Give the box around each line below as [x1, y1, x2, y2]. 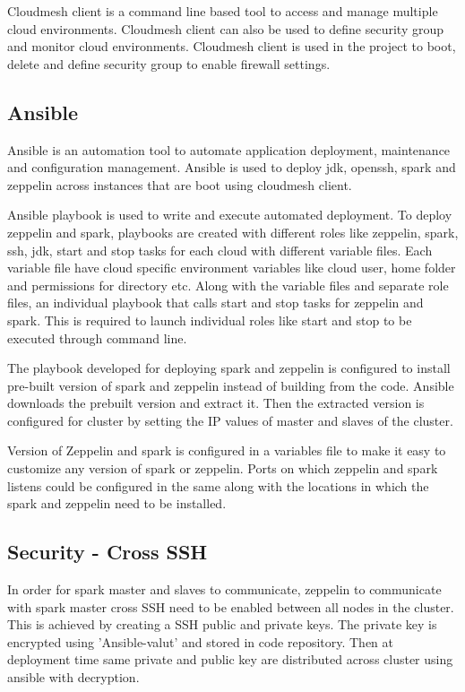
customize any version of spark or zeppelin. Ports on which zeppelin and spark [7, 459, 438, 478]
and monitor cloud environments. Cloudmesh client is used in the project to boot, [7, 37, 456, 56]
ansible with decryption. [7, 668, 140, 687]
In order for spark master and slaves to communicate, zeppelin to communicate [7, 580, 442, 599]
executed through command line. [7, 328, 187, 347]
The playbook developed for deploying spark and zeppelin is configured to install [7, 359, 451, 377]
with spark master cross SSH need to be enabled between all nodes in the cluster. [7, 597, 454, 616]
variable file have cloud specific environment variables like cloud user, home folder [7, 258, 456, 277]
